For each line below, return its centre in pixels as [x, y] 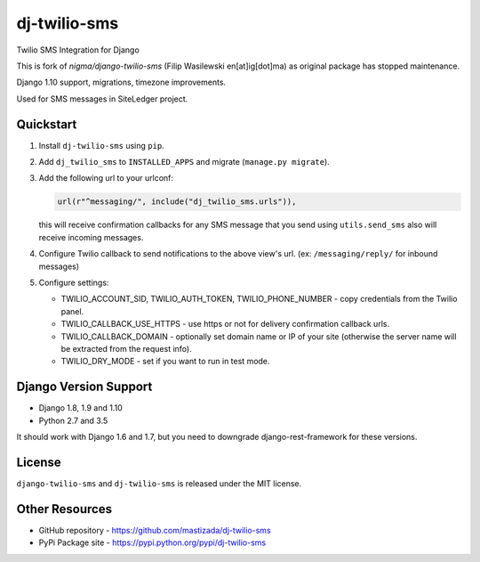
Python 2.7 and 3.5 [73, 420]
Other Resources [64, 509]
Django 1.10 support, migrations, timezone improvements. [121, 82]
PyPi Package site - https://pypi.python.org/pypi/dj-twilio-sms [152, 542]
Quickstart [47, 124]
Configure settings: [74, 282]
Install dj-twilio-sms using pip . [101, 145]
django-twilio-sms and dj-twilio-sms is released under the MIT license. [159, 483]
